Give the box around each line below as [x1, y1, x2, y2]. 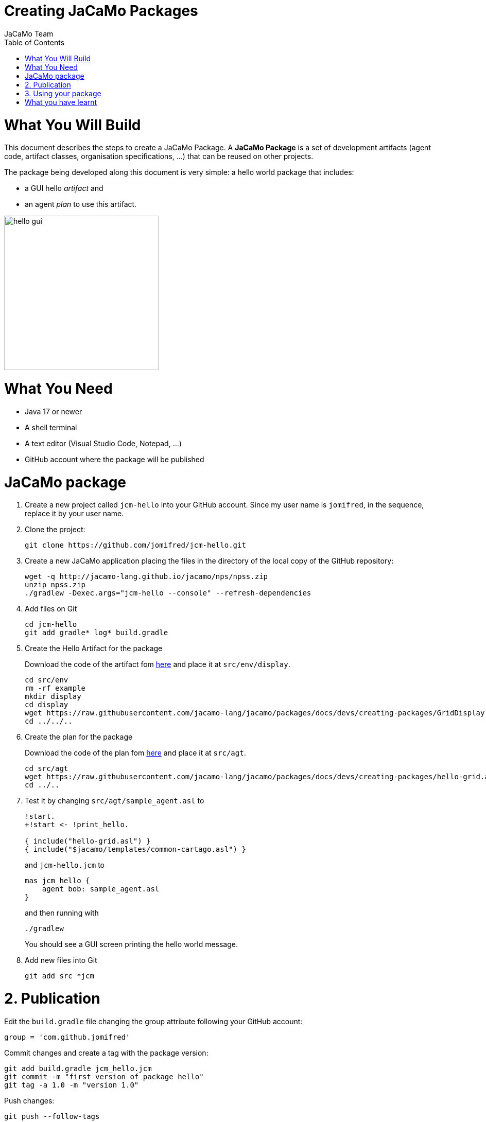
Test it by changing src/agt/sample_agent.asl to [25, 796, 204, 805]
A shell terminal [25, 423, 77, 432]
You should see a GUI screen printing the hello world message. [25, 940, 238, 949]
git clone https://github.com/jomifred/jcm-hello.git [25, 541, 246, 550]
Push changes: [4, 1096, 55, 1105]
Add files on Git [25, 604, 77, 613]
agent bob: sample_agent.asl [42, 885, 160, 893]
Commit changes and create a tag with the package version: [4, 1048, 209, 1057]
